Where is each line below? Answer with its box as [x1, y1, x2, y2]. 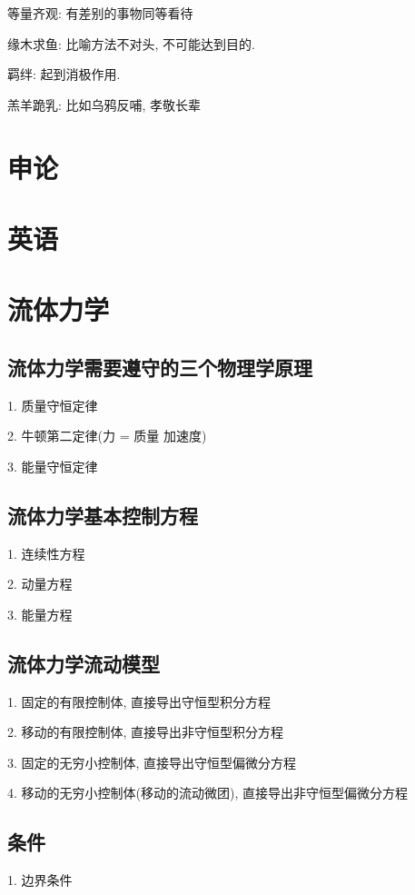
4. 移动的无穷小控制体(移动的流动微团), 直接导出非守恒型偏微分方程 [7, 783, 408, 802]
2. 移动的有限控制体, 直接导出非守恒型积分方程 [7, 722, 284, 741]
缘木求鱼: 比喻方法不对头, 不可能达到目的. [7, 34, 255, 53]
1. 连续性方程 [7, 543, 85, 562]
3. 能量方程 [7, 604, 73, 623]
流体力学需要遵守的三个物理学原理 [7, 353, 312, 381]
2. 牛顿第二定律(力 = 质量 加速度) [7, 426, 207, 445]
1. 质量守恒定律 [7, 395, 98, 414]
